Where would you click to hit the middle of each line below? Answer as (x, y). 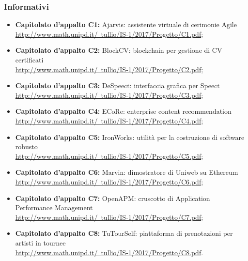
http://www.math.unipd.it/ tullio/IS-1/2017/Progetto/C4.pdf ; (109, 120)
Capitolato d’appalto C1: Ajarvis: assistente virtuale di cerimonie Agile (126, 24)
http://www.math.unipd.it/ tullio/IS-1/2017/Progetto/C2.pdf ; (109, 69)
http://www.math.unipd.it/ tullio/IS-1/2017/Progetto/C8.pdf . (109, 252)
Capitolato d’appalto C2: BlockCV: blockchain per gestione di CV (119, 50)
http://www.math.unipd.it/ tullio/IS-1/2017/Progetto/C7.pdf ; (109, 217)
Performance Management (54, 207)
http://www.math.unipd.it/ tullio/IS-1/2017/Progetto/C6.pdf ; (109, 181)
